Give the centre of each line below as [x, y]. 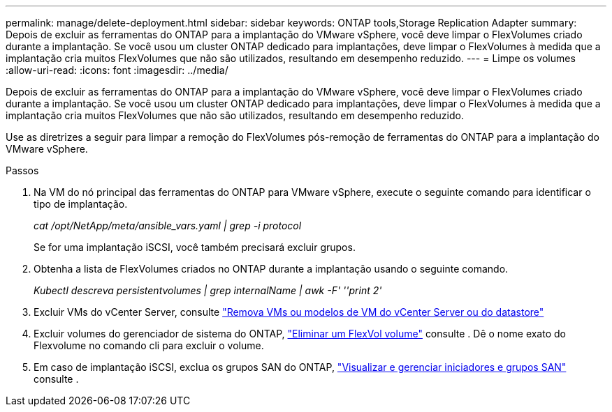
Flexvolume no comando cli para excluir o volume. [149, 345]
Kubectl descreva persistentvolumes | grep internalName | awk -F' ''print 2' [208, 290]
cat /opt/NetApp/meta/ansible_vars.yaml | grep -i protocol [168, 226]
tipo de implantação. [81, 204]
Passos [22, 170]
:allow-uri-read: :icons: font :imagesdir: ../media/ [117, 70]
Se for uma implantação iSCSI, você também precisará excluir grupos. [195, 247]
